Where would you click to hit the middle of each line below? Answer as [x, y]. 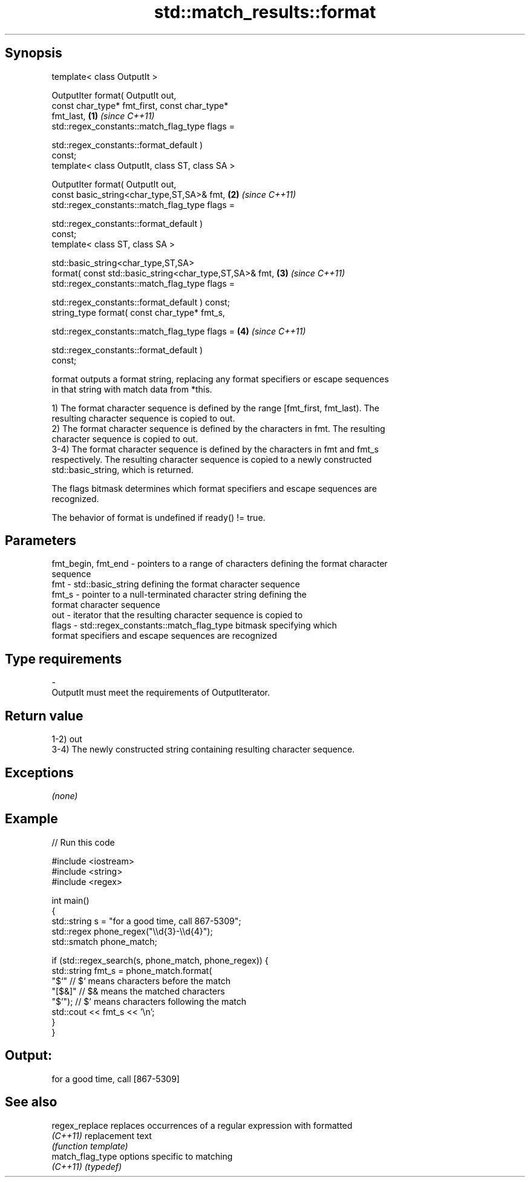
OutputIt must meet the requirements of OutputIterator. [161, 693]
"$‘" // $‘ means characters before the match [141, 981]
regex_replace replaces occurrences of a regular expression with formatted [202, 1125]
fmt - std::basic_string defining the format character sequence [176, 584]
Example [31, 819]
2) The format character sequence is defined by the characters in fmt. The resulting [218, 428]
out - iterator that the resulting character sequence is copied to [177, 615]
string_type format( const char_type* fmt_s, [138, 312]
